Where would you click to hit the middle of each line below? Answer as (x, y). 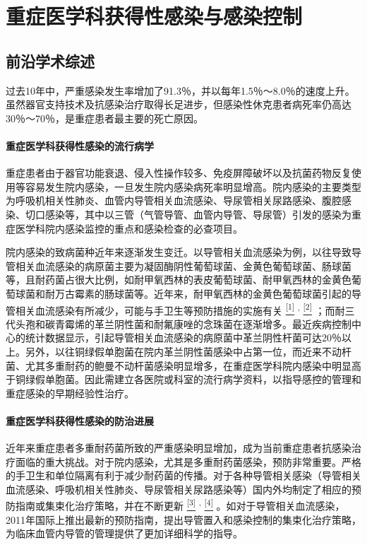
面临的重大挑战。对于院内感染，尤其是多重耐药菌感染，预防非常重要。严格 (188, 461)
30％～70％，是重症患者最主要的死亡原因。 (104, 118)
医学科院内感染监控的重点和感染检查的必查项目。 (129, 228)
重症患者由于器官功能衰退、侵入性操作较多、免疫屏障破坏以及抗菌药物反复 (179, 173)
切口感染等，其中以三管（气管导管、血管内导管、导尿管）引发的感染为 (188, 214)
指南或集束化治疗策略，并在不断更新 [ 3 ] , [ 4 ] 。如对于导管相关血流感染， (180, 505)
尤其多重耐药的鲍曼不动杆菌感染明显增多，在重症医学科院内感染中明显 (188, 365)
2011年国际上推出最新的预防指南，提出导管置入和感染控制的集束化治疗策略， (183, 519)
